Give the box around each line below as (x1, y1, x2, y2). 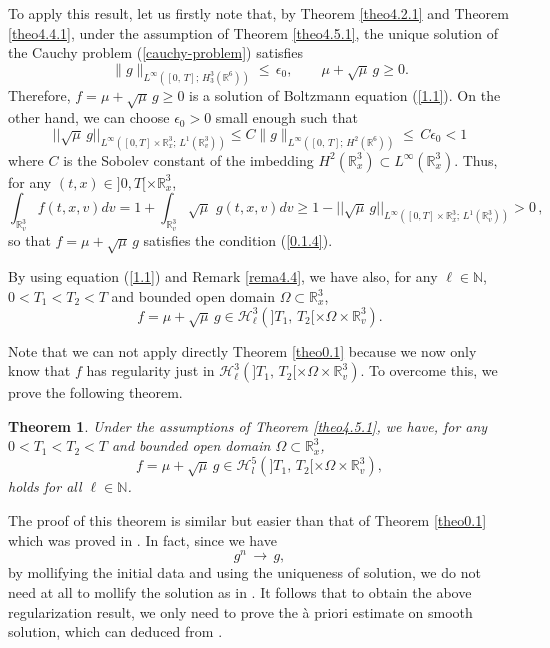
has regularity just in (86, 360, 215, 381)
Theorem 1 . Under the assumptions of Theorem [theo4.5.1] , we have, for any (8, 415, 488, 436)
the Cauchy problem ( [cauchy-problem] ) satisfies (8, 42, 304, 63)
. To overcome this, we (360, 360, 498, 381)
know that (8, 360, 71, 381)
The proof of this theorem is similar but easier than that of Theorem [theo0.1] (8, 510, 487, 531)
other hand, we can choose (8, 107, 170, 128)
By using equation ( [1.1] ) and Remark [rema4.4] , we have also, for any (8, 266, 438, 287)
